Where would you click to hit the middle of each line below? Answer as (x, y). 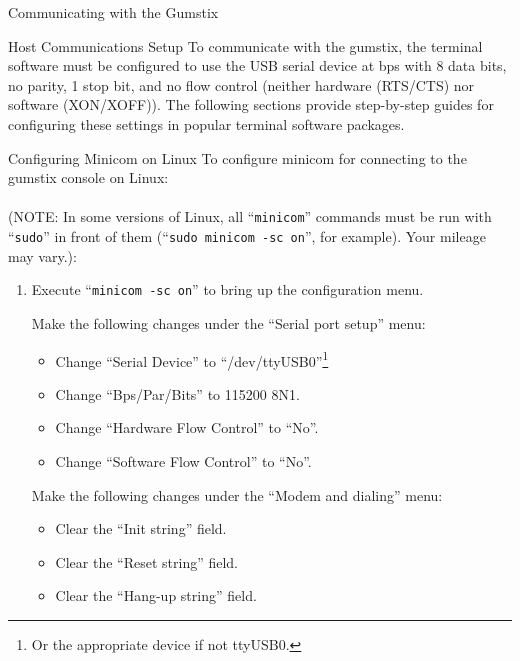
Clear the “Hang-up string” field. (156, 595)
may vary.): (42, 255)
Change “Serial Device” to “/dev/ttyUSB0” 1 (192, 359)
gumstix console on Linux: (88, 177)
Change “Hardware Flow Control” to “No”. (187, 427)
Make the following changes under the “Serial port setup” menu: (228, 322)
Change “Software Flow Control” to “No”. (183, 460)
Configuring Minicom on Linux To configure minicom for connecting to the (237, 157)
